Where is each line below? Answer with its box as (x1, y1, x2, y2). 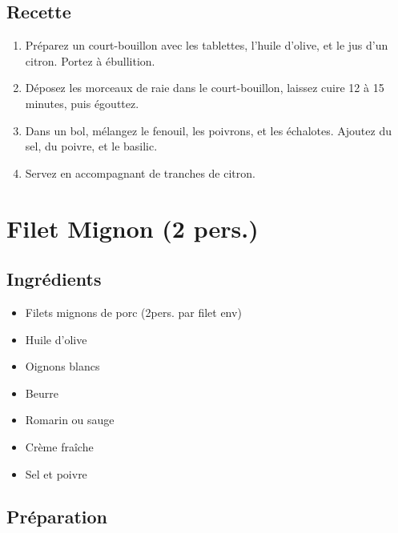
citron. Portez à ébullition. (25, 52, 155, 69)
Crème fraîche (25, 438, 94, 455)
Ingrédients (6, 266, 102, 291)
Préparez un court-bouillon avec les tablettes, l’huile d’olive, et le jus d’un (25, 37, 388, 54)
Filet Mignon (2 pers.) (6, 211, 259, 244)
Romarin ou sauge (25, 411, 115, 428)
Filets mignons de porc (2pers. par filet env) (25, 303, 242, 320)
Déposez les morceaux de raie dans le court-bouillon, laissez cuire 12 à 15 (25, 79, 384, 96)
